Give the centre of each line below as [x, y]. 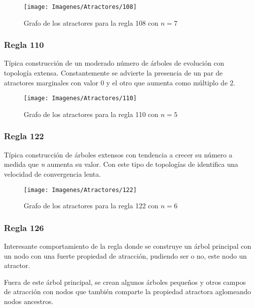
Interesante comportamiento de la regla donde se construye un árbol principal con [128, 246]
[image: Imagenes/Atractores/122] [80, 190]
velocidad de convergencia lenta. [53, 173]
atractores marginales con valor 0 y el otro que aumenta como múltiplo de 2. [120, 82]
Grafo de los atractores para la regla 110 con [91, 114]
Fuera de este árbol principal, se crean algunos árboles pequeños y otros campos [125, 282]
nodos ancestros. [29, 301]
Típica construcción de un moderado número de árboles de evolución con [114, 63]
